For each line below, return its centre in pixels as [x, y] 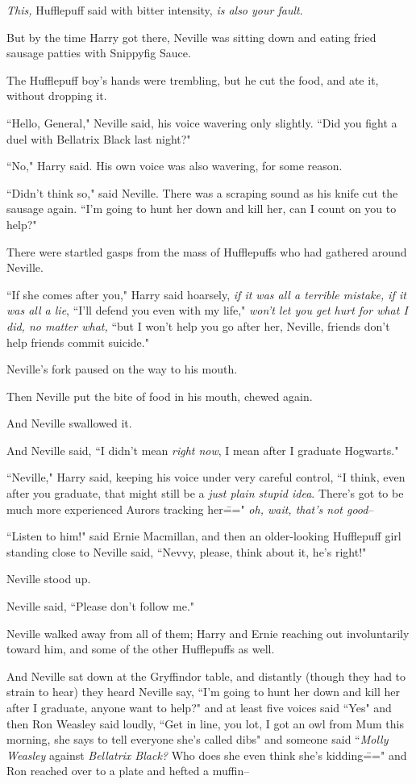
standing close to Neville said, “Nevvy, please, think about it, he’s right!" [187, 551]
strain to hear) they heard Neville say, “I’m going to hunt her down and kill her [204, 692]
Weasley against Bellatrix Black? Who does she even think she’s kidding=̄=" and [207, 755]
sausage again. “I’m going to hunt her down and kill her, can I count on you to [202, 209]
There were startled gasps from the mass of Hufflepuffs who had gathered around [207, 251]
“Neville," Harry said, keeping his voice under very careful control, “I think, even [206, 477]
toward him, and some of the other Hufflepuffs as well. [141, 649]
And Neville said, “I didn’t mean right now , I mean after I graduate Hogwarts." [203, 450]
